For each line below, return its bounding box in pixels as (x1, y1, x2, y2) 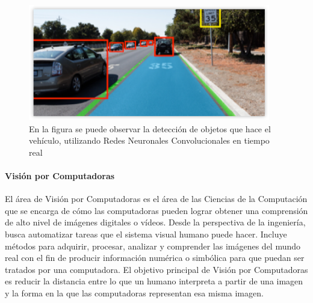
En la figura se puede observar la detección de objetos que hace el (29, 122, 271, 135)
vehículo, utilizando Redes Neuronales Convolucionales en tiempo (29, 134, 270, 147)
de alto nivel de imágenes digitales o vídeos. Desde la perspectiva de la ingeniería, (5, 216, 306, 228)
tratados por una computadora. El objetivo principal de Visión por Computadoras (5, 263, 308, 275)
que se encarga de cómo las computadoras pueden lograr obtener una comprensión (5, 204, 308, 216)
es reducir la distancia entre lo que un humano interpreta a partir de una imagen (5, 275, 303, 287)
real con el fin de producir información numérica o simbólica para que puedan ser (5, 251, 305, 264)
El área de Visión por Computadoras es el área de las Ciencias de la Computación (5, 192, 308, 205)
